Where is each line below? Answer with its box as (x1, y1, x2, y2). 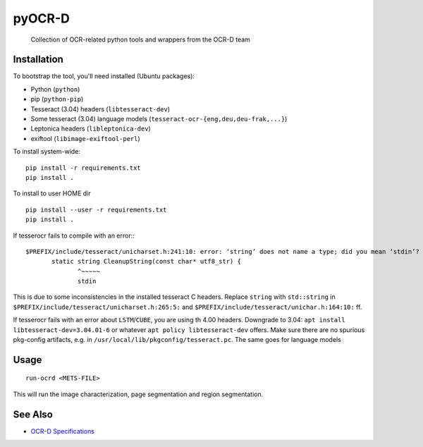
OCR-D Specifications (30, 427, 95, 435)
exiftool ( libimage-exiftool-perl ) (30, 134, 140, 142)
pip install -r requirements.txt (25, 164, 141, 172)
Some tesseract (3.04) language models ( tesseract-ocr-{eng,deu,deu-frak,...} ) (30, 115, 288, 123)
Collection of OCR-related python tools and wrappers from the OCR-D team (30, 35, 250, 44)
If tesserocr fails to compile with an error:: (13, 231, 135, 240)
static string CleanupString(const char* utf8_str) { (51, 257, 241, 266)
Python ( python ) (30, 85, 80, 93)
